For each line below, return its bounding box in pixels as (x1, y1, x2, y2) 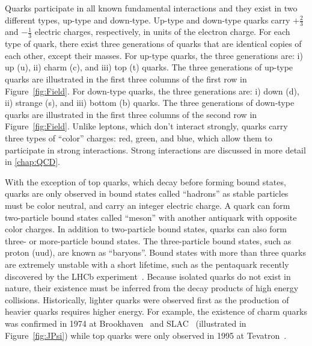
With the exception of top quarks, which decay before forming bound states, (5, 175, 286, 188)
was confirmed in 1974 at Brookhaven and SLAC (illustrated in (5, 317, 246, 329)
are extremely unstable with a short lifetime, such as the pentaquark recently (5, 258, 289, 270)
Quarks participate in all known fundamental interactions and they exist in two (5, 2, 298, 14)
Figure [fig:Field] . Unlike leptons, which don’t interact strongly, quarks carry (5, 120, 288, 132)
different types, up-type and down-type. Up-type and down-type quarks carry (5, 13, 290, 26)
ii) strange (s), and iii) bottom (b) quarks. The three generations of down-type (5, 96, 295, 109)
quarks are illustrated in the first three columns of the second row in (5, 108, 257, 120)
